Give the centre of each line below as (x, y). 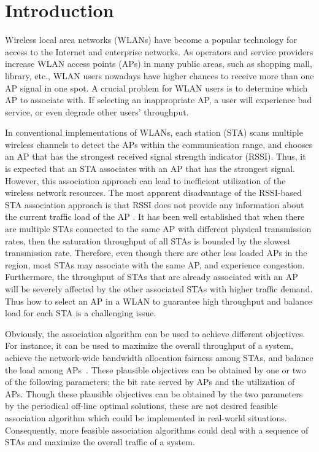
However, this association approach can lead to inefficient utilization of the (145, 180)
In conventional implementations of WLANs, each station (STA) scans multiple (154, 132)
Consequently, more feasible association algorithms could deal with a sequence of (157, 430)
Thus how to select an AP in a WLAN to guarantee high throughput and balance (159, 301)
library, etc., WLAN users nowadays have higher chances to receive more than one (159, 75)
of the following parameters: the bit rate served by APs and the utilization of (150, 382)
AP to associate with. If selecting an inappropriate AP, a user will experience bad (159, 100)
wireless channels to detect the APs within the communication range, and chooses (159, 144)
